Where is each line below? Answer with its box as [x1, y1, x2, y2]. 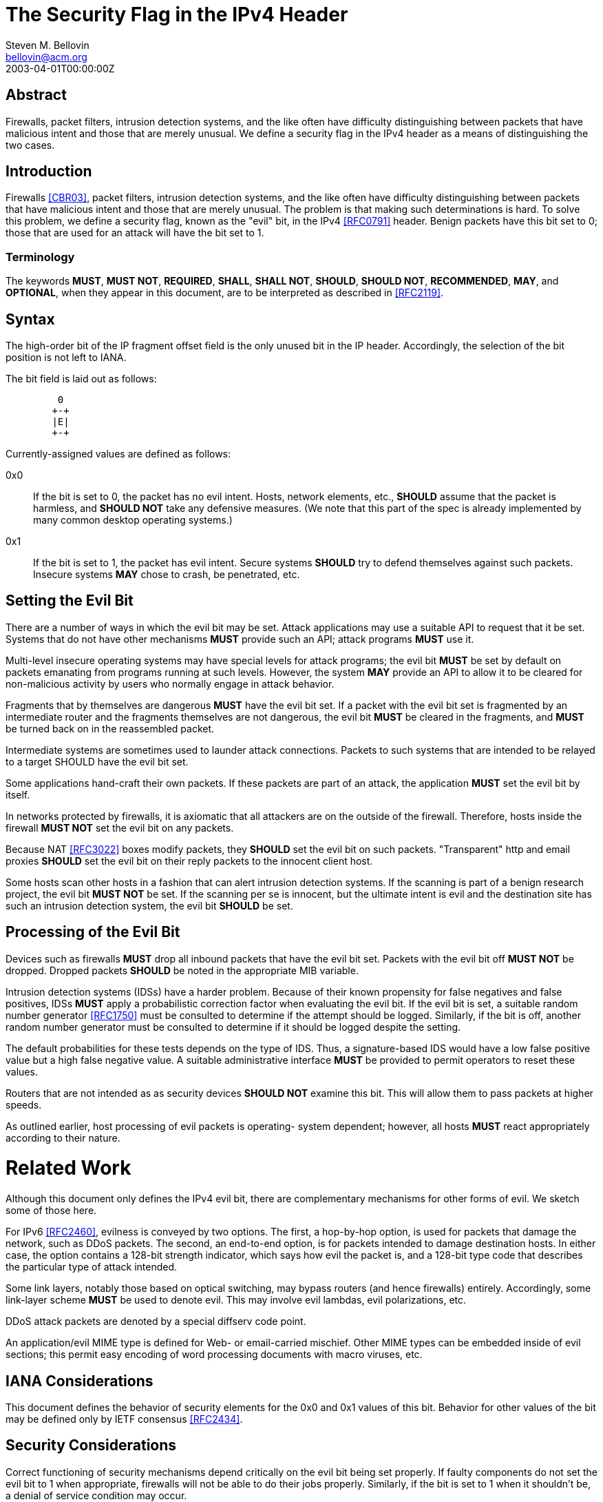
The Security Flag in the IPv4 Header [6, 3, 348, 26]
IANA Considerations [6, 1372, 154, 1390]
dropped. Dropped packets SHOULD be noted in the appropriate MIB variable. [6, 964, 359, 976]
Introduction [6, 163, 92, 181]
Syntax [6, 310, 55, 328]
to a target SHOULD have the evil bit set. [6, 755, 189, 768]
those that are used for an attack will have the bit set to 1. [6, 227, 264, 239]
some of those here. [6, 1204, 97, 1217]
